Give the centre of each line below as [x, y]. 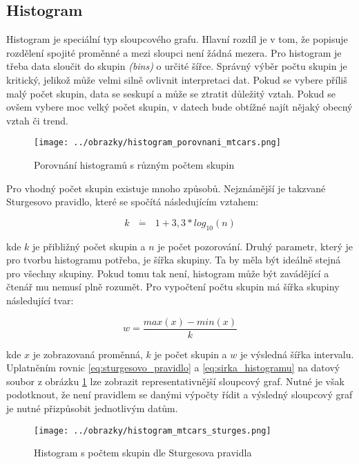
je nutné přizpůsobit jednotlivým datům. [92, 408]
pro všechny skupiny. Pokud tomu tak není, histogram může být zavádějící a [168, 273]
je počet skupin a [191, 354]
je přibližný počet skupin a [89, 246]
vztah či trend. [37, 120]
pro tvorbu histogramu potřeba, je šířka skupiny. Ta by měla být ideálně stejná [174, 260]
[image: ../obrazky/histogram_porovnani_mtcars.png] [157, 143]
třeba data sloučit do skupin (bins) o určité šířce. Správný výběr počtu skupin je [177, 66]
